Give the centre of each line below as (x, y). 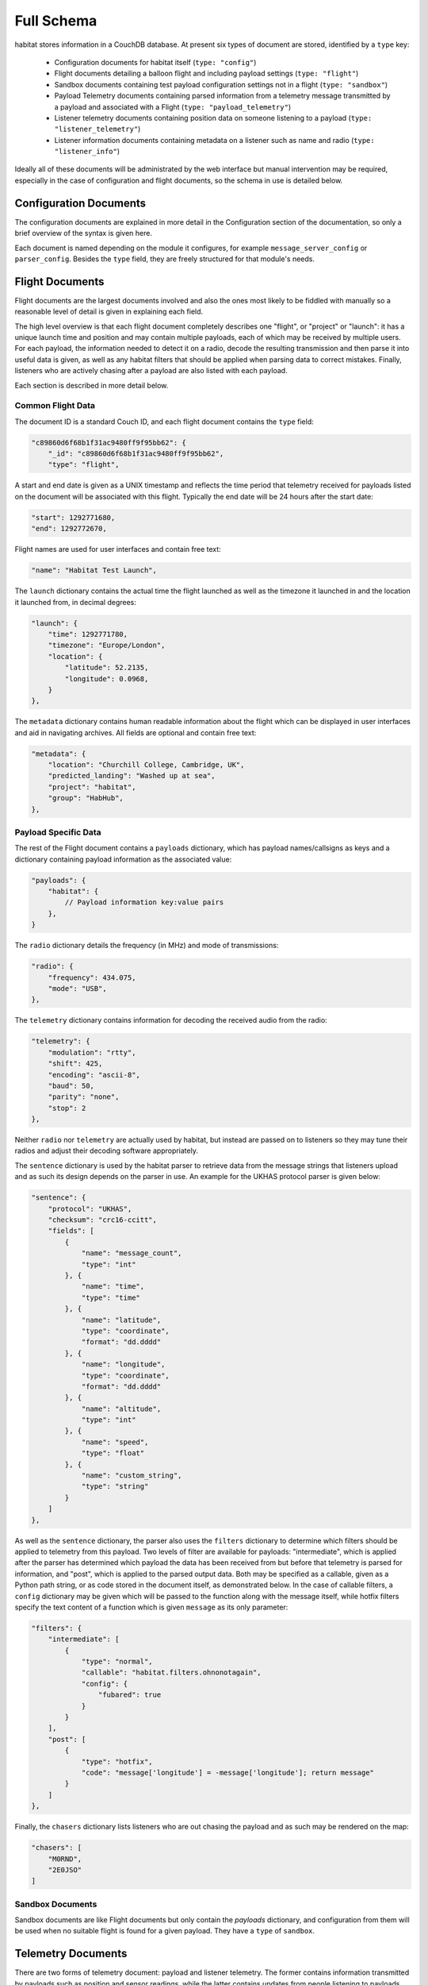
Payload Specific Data (58, 832)
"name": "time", (113, 1287)
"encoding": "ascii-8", (94, 1075)
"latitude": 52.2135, (107, 668)
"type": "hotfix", (117, 1761)
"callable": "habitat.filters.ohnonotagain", (171, 1673)
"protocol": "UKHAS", (90, 1208)
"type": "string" (115, 1486)
